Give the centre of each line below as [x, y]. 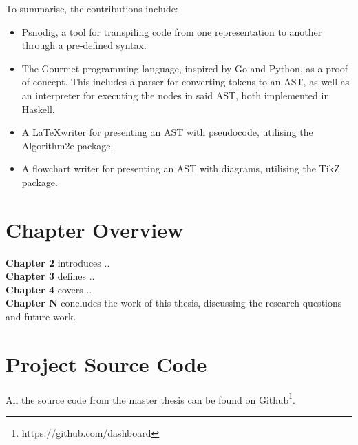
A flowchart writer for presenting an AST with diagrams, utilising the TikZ [181, 168]
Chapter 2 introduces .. [58, 262]
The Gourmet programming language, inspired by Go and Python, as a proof [185, 68]
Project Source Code [106, 363]
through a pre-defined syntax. [84, 45]
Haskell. [38, 108]
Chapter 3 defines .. [50, 276]
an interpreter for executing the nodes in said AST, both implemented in [176, 95]
